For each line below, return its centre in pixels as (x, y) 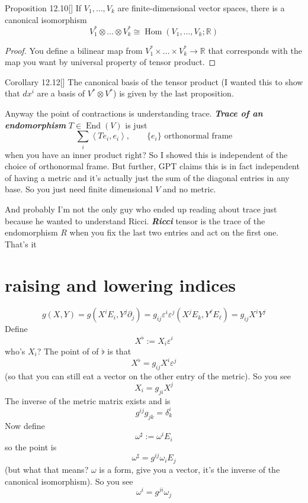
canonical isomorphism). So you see (69, 481)
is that (119, 351)
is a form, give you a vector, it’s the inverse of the (190, 469)
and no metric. (190, 189)
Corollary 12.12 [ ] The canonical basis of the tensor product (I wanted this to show (154, 81)
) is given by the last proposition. (174, 93)
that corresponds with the (255, 50)
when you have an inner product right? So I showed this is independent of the (146, 154)
